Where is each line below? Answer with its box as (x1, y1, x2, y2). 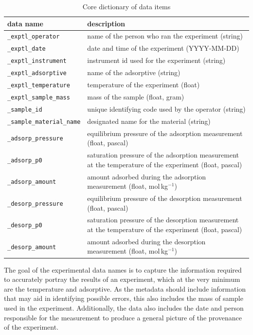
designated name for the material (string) (87, 116, 211, 126)
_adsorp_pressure (7, 135, 63, 142)
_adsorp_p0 (7, 157, 42, 164)
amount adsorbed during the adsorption (87, 171, 206, 181)
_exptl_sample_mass (7, 94, 70, 101)
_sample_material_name (7, 118, 81, 125)
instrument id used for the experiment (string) (87, 55, 226, 65)
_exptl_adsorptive (7, 70, 67, 77)
